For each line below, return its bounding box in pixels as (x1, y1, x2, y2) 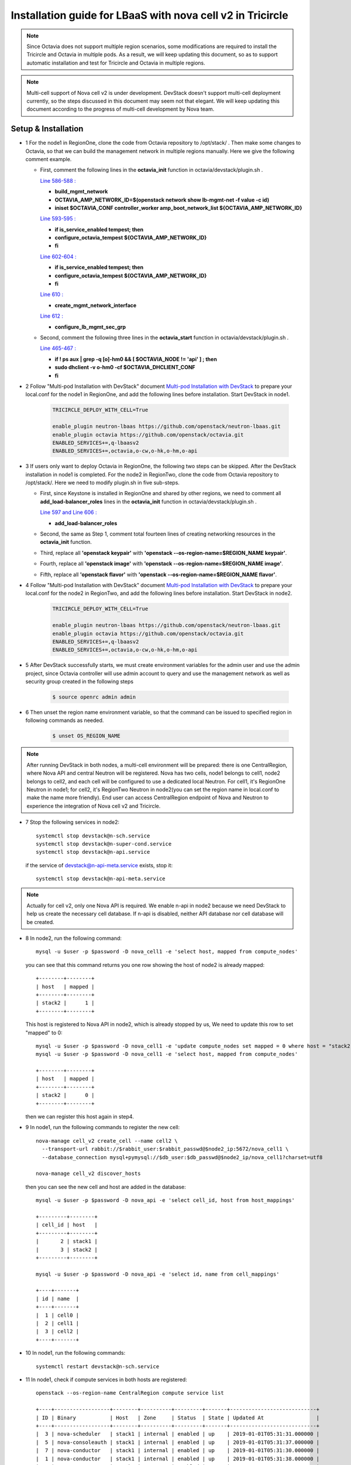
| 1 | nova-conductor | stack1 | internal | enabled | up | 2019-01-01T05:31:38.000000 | (36, 1455, 320, 1462)
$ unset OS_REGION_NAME (52, 732, 121, 740)
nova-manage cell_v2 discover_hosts (36, 1170, 141, 1177)
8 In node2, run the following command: (25, 935, 122, 942)
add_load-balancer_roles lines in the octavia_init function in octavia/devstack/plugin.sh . (40, 498, 257, 505)
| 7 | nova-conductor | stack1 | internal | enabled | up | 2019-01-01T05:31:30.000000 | (36, 1447, 320, 1454)
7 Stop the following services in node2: (25, 819, 120, 826)
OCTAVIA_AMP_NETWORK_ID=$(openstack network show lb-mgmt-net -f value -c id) (54, 196, 269, 203)
